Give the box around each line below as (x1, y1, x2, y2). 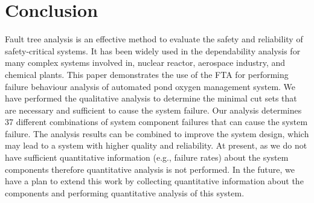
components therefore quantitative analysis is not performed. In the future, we (5, 163, 295, 175)
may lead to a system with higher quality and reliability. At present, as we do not (5, 139, 307, 152)
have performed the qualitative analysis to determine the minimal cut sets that (5, 92, 297, 105)
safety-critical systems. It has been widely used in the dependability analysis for (5, 44, 301, 57)
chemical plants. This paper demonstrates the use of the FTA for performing (5, 68, 289, 80)
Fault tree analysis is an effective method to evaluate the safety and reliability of (5, 33, 303, 45)
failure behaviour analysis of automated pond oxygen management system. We (5, 80, 296, 92)
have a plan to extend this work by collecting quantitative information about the (5, 175, 304, 187)
